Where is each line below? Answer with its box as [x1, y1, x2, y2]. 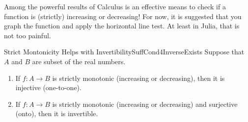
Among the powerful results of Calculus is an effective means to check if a [4, 1, 226, 11]
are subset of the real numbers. [32, 56, 126, 66]
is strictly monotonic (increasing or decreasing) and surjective [52, 98, 238, 109]
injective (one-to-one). [15, 82, 82, 93]
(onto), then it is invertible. [15, 108, 98, 119]
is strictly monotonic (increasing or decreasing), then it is [52, 73, 225, 83]
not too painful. [4, 30, 51, 40]
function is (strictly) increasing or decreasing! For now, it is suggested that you [4, 11, 242, 21]
